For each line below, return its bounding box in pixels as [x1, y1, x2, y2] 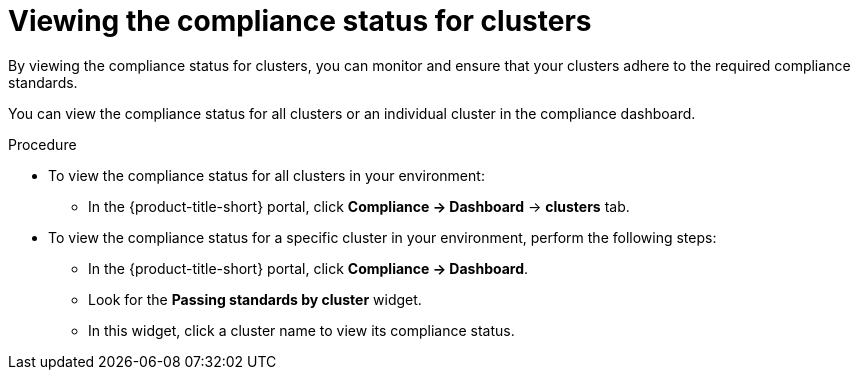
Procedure [8, 135, 77, 153]
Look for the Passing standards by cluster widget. [88, 290, 422, 308]
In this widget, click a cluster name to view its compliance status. [88, 321, 515, 339]
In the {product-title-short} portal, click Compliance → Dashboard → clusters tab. [88, 197, 630, 215]
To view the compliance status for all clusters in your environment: [48, 166, 485, 184]
